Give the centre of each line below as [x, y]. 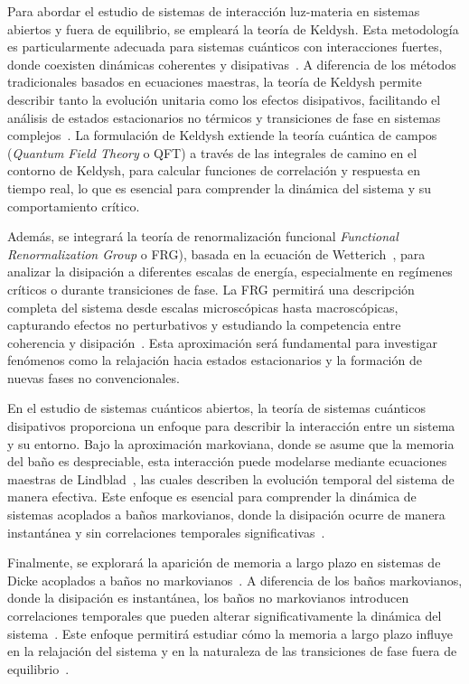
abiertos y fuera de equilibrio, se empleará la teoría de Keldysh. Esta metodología [233, 28]
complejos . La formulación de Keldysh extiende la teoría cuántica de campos [222, 135]
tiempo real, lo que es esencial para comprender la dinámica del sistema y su [220, 187]
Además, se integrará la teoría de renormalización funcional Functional [203, 236]
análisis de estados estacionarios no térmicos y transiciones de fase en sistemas [224, 117]
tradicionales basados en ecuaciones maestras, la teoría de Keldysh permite [215, 82]
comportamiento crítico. [74, 206]
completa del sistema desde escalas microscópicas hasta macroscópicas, [203, 307]
